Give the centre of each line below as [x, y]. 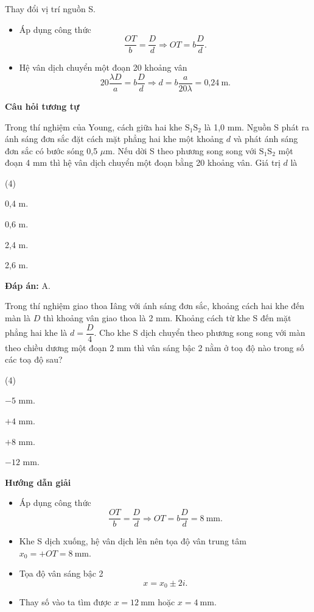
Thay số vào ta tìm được [65, 602]
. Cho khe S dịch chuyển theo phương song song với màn [200, 333]
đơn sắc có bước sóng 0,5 [51, 150]
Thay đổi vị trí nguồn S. [51, 9]
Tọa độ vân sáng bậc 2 [61, 573]
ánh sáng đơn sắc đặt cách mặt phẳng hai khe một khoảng [114, 139]
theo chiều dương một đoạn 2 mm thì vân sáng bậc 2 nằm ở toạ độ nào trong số [155, 347]
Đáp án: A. [28, 285]
